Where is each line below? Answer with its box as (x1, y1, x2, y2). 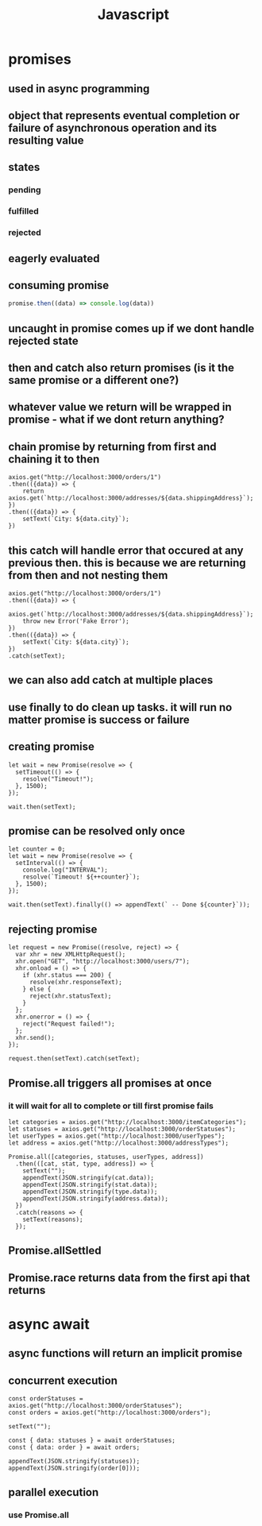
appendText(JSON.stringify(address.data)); (22, 1194, 169, 1203)
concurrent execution (8, 1373, 118, 1387)
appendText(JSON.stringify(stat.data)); (22, 1180, 158, 1188)
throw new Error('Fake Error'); (22, 617, 129, 625)
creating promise (8, 740, 95, 754)
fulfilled (8, 206, 40, 217)
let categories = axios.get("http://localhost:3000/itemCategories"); (8, 1118, 247, 1126)
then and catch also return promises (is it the (8, 361, 235, 374)
